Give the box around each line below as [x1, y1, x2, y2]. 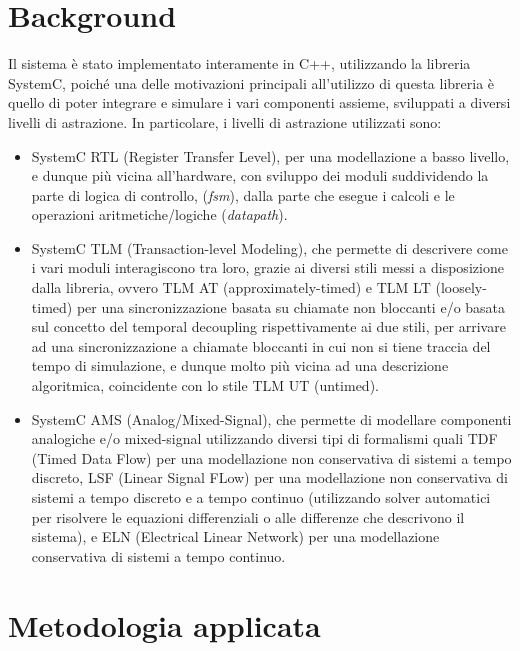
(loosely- [435, 277, 487, 298]
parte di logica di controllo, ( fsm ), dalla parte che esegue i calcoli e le [31, 184, 455, 205]
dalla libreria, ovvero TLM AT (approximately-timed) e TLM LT [31, 277, 431, 298]
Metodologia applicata [8, 604, 321, 645]
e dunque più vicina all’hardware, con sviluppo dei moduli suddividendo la [31, 165, 489, 186]
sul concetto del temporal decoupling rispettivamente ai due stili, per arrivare [31, 316, 506, 337]
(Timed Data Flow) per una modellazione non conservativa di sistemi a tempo [31, 447, 512, 468]
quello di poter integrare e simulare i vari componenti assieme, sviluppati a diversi [8, 92, 511, 113]
